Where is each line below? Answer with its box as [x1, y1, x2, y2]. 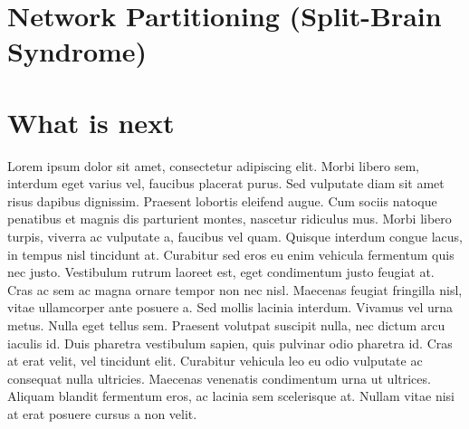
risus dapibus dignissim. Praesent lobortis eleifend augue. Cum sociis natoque [7, 191, 437, 210]
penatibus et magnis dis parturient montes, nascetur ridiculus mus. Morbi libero [7, 209, 452, 228]
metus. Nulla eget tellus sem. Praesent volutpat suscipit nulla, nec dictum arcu [7, 316, 445, 335]
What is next [7, 103, 175, 140]
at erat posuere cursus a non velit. [7, 405, 197, 423]
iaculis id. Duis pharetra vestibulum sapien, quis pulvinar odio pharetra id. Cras [7, 333, 453, 352]
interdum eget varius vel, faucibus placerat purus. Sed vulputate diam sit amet [7, 174, 445, 193]
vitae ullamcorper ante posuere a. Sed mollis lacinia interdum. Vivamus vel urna [7, 298, 453, 317]
